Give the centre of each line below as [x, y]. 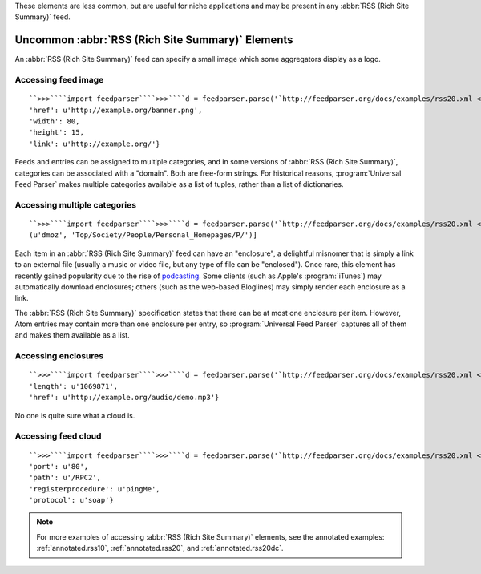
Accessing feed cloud [58, 436]
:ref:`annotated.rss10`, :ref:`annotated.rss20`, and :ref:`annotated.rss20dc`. [160, 548]
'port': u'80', [59, 466]
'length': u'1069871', [74, 386]
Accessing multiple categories [75, 204]
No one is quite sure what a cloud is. [75, 415]
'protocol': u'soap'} [71, 500]
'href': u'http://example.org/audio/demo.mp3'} [124, 398]
